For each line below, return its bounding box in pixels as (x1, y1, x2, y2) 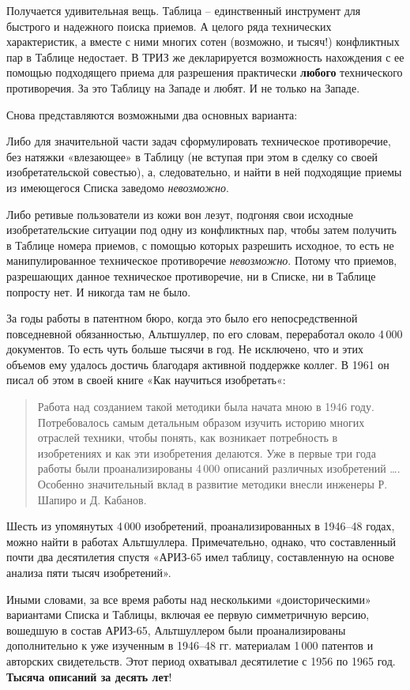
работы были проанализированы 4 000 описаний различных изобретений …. (37, 460, 401, 477)
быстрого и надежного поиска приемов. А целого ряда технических (6, 17, 332, 34)
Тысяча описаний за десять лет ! (6, 668, 172, 684)
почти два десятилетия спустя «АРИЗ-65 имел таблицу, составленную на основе (6, 549, 395, 565)
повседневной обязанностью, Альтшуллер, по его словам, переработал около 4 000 (6, 325, 403, 341)
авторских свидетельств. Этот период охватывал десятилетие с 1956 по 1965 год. (6, 652, 396, 669)
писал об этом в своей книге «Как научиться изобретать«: (6, 371, 286, 388)
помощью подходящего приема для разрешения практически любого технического (6, 64, 403, 81)
